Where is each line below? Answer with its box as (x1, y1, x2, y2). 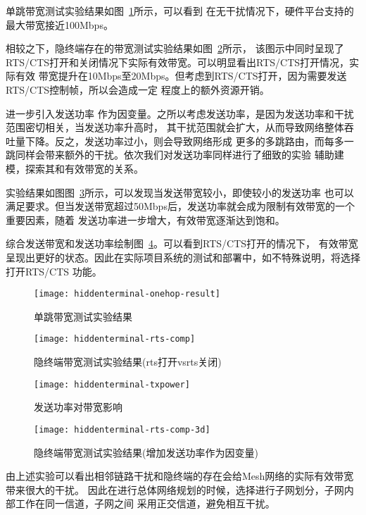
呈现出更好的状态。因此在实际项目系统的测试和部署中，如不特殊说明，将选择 (6, 249, 360, 264)
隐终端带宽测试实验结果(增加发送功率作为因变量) (34, 445, 258, 459)
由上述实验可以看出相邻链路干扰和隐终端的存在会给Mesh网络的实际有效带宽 (6, 469, 354, 483)
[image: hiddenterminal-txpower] (34, 379, 190, 390)
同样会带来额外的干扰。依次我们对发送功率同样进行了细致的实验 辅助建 (15, 147, 344, 162)
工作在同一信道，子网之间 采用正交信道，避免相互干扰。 (15, 496, 275, 511)
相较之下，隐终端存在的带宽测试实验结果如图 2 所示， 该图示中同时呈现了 (6, 41, 344, 56)
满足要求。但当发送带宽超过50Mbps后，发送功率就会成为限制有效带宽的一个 (6, 199, 355, 213)
